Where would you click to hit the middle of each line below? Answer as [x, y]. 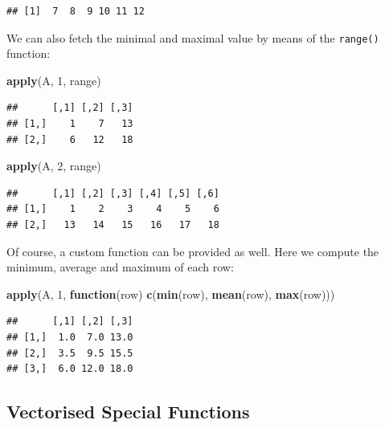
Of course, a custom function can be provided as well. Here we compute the [193, 251]
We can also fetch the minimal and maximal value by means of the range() [193, 37]
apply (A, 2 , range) [54, 166]
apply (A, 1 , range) [54, 80]
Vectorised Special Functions [128, 412]
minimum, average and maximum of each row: [120, 267]
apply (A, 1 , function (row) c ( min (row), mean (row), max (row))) [171, 293]
